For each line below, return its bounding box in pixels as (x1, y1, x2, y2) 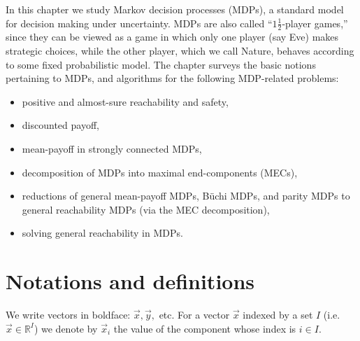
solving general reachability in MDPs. (22, 225, 183, 240)
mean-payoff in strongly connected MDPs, (22, 141, 202, 155)
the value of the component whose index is (113, 321, 296, 335)
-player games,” (282, 15, 348, 30)
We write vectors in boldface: (6, 307, 131, 322)
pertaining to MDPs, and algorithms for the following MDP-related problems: (6, 71, 339, 85)
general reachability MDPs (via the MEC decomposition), (22, 202, 270, 216)
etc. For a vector (159, 307, 230, 322)
